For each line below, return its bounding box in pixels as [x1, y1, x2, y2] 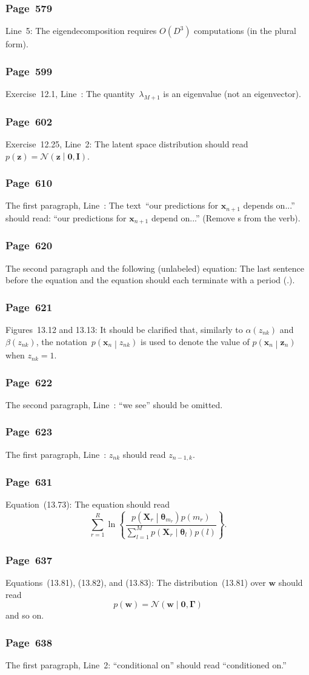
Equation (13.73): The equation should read [5, 498, 170, 511]
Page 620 [5, 238, 53, 253]
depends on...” [243, 199, 295, 212]
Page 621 [5, 299, 53, 314]
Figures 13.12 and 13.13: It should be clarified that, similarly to [5, 323, 243, 335]
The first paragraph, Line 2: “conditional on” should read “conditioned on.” [5, 659, 287, 671]
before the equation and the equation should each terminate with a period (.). [5, 274, 295, 286]
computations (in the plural [194, 24, 297, 37]
